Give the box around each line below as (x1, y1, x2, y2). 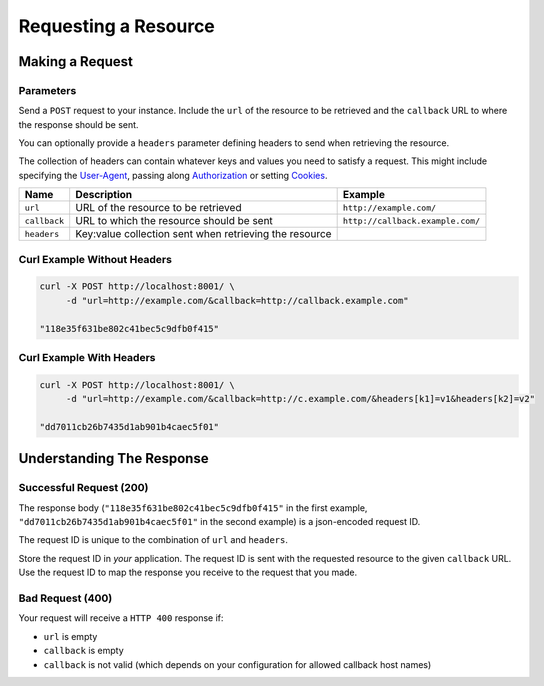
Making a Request (18, 53, 134, 70)
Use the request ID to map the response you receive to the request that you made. (18, 566, 358, 579)
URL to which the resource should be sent (75, 214, 274, 228)
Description (75, 188, 133, 202)
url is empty (43, 630, 98, 642)
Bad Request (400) (18, 591, 113, 605)
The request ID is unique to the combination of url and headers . (18, 534, 289, 546)
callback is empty (43, 645, 124, 657)
